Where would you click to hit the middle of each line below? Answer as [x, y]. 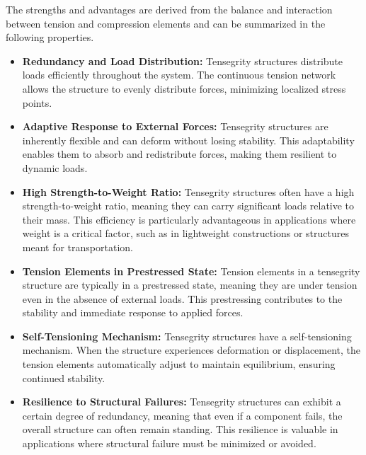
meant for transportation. [78, 247]
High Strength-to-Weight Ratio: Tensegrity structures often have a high [188, 191]
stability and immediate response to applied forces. [133, 312]
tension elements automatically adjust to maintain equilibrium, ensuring [179, 364]
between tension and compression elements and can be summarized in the [166, 23]
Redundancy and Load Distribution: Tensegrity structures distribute [183, 61]
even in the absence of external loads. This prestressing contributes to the [182, 298]
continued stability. [64, 378]
